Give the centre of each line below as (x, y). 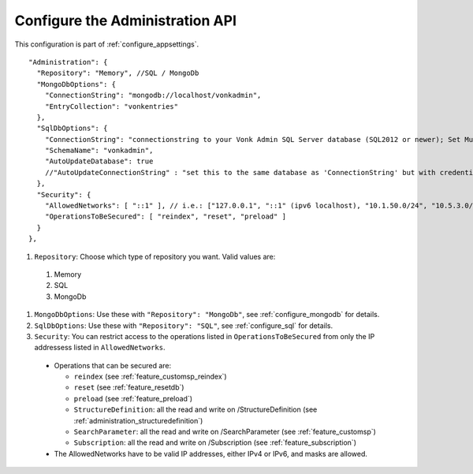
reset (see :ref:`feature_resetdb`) (129, 387)
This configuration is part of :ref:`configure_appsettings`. (107, 44)
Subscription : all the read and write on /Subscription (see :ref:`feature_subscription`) (215, 442)
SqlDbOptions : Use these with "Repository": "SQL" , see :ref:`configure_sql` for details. (184, 325)
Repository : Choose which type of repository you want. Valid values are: (155, 256)
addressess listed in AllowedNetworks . (100, 348)
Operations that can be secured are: (113, 365)
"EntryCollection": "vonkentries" (112, 106)
